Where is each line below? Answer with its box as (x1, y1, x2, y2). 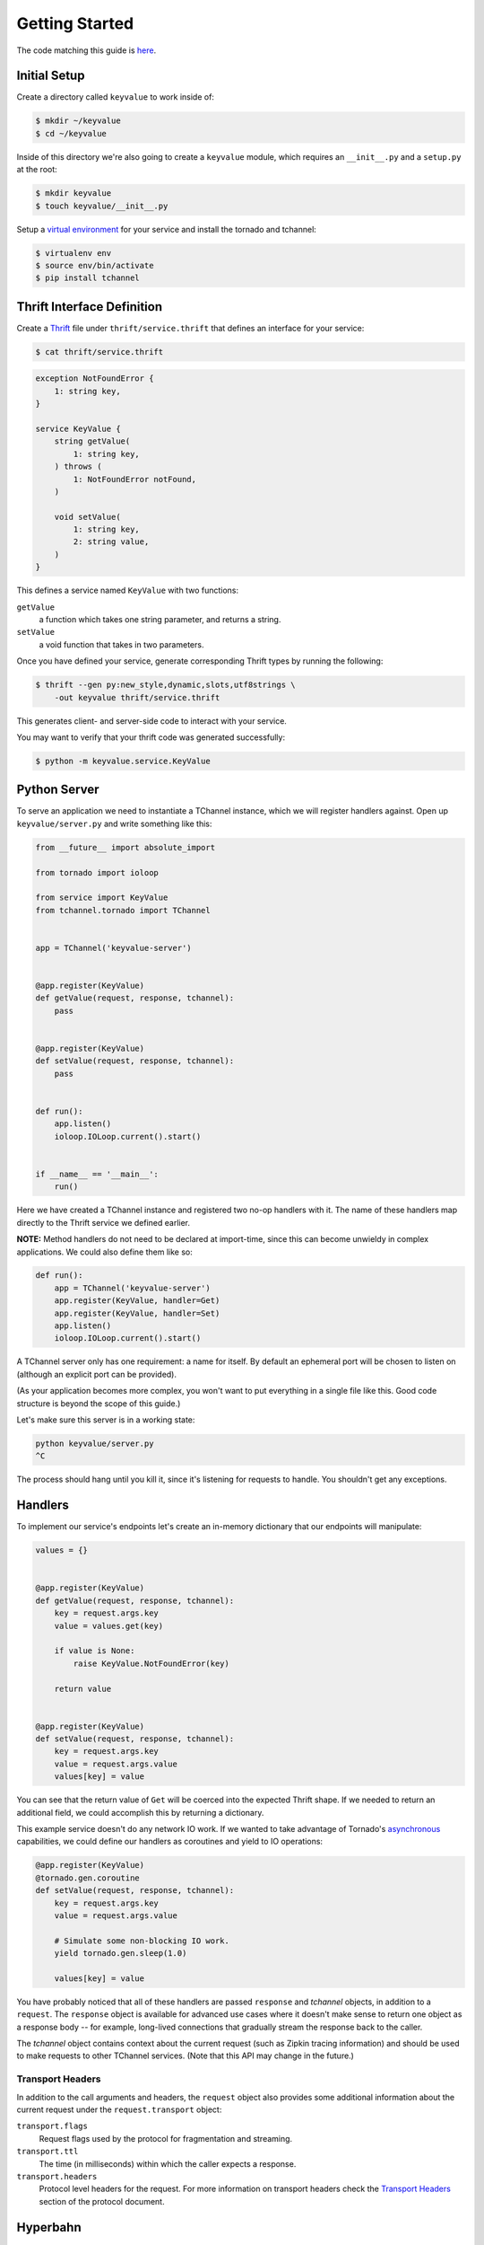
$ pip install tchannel (35, 273, 141, 283)
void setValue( (54, 512, 121, 522)
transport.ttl (16, 2146, 79, 2157)
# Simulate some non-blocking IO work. (54, 1935, 230, 1946)
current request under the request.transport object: (16, 2104, 222, 2115)
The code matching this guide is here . (16, 45, 157, 56)
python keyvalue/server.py (35, 1438, 154, 1448)
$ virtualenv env (35, 248, 112, 258)
